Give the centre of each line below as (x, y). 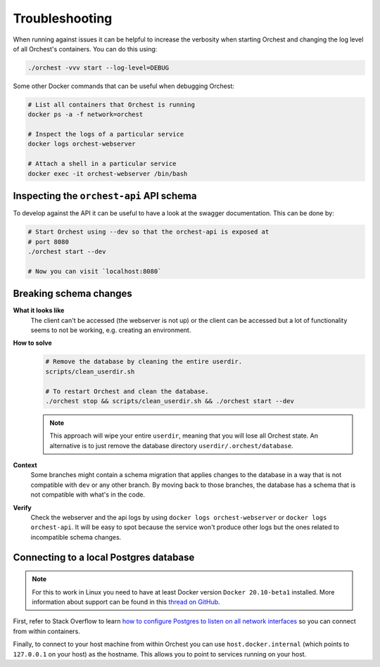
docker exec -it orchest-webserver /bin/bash (108, 173)
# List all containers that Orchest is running (111, 104)
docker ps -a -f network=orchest (85, 115)
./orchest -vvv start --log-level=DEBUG (98, 68)
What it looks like (39, 310)
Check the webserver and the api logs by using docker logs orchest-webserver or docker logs (179, 517)
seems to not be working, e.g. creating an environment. (111, 330)
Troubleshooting (63, 18)
